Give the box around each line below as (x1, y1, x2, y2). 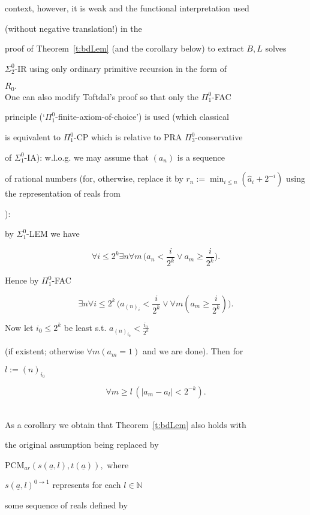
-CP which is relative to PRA (74, 131, 182, 143)
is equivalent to (5, 131, 61, 143)
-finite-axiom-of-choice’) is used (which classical (55, 110, 229, 123)
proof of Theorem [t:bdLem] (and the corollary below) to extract (5, 42, 244, 55)
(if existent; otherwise (5, 345, 85, 357)
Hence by (5, 274, 39, 287)
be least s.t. (64, 321, 107, 333)
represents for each (52, 478, 121, 491)
